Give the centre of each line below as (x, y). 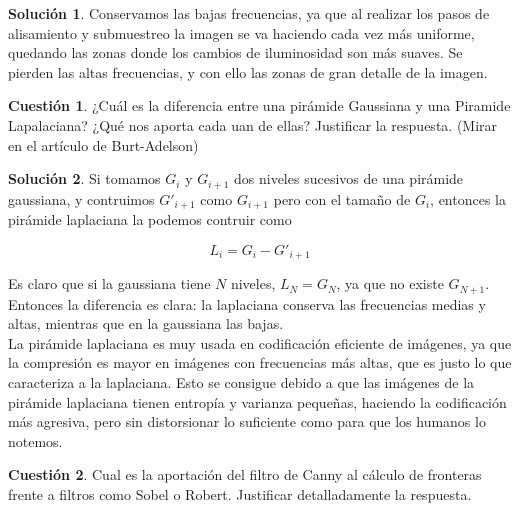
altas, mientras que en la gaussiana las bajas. (146, 323)
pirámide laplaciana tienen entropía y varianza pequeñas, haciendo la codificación (257, 401)
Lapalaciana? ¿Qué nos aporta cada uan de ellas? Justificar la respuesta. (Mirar (253, 124)
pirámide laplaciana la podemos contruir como (150, 219)
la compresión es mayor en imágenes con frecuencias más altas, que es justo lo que (260, 362)
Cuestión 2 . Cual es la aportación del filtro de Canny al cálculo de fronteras (245, 474)
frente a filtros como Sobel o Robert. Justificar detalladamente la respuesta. (240, 493)
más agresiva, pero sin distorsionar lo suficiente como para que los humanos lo (247, 421)
